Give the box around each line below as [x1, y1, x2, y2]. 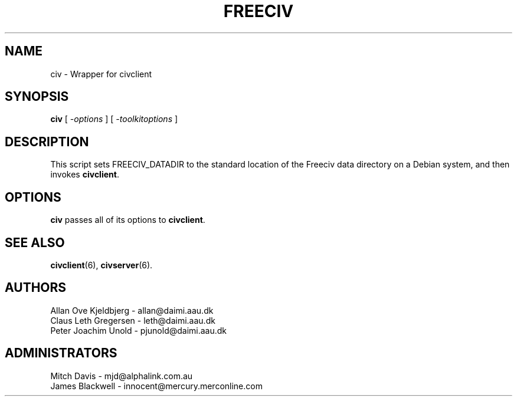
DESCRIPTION [5, 134, 89, 149]
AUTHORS [5, 280, 67, 295]
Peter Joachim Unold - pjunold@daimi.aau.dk [50, 325, 227, 336]
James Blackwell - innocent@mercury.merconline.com [50, 380, 263, 391]
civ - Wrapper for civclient [50, 68, 152, 79]
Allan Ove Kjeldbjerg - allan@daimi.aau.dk [50, 305, 214, 315]
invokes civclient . [50, 169, 119, 180]
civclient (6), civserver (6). [50, 259, 153, 270]
